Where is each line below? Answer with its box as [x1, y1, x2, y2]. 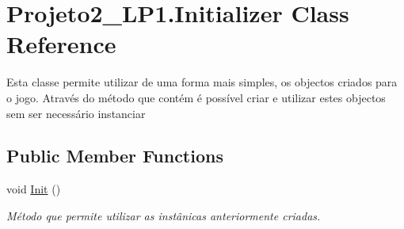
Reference [6, 28, 116, 60]
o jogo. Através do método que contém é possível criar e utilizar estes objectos [6, 89, 386, 105]
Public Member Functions [6, 143, 223, 168]
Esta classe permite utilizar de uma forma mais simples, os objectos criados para [6, 74, 398, 90]
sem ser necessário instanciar [6, 105, 146, 121]
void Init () [6, 181, 61, 197]
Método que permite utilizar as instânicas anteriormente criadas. [6, 207, 321, 223]
